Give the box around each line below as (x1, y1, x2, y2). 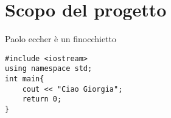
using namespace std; (5, 64, 92, 73)
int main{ (5, 75, 44, 84)
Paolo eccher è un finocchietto (5, 32, 116, 45)
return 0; (22, 95, 62, 104)
